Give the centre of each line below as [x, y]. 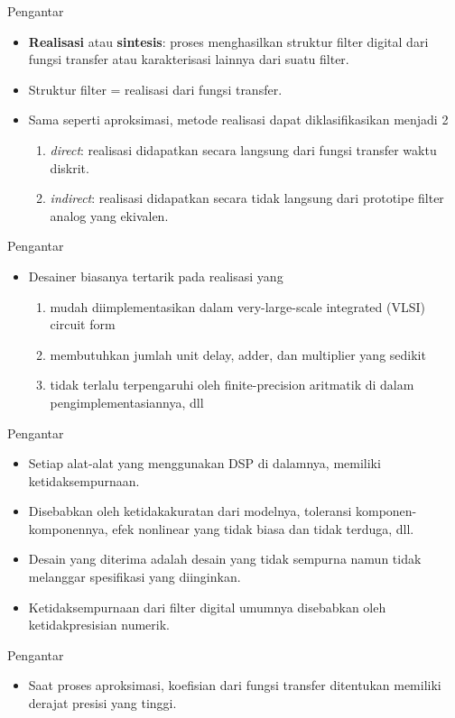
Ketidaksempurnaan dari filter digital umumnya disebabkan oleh [207, 607]
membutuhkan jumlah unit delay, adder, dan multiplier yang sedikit [238, 354]
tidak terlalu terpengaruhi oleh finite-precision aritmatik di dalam [232, 385]
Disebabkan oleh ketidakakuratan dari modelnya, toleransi [190, 511]
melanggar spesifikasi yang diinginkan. [135, 577]
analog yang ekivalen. [109, 215]
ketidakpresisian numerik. [99, 625]
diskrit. [70, 167]
